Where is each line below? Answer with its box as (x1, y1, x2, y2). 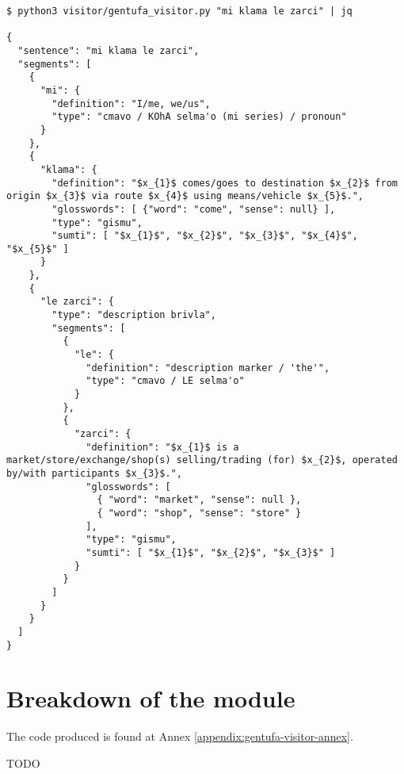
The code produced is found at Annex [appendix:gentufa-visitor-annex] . (6, 728, 353, 745)
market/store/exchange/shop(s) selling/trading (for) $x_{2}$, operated (6, 454, 398, 466)
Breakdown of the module (6, 682, 295, 715)
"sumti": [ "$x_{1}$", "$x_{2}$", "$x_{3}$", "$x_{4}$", (51, 230, 358, 242)
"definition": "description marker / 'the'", (86, 362, 330, 374)
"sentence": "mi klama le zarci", (17, 44, 200, 56)
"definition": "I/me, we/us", (51, 98, 211, 109)
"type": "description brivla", (51, 309, 216, 321)
